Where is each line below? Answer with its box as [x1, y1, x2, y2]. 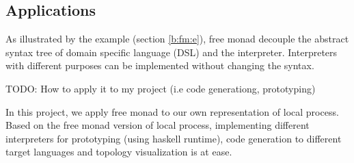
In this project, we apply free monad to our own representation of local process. [5, 104, 339, 118]
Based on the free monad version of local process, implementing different [5, 118, 310, 132]
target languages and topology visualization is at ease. [5, 145, 232, 159]
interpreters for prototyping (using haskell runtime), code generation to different [5, 131, 342, 145]
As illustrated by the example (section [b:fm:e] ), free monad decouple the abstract [5, 32, 349, 46]
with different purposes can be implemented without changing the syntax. [5, 58, 314, 73]
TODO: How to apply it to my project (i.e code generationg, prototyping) [5, 81, 316, 95]
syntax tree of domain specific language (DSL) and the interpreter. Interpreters [5, 45, 338, 59]
